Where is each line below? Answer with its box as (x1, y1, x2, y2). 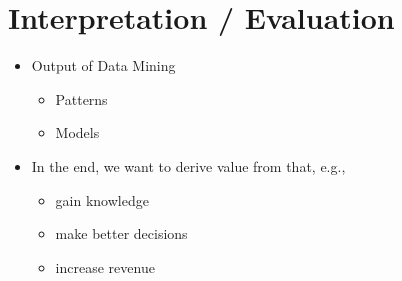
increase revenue (55, 256, 155, 277)
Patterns (55, 88, 108, 109)
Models (55, 122, 100, 143)
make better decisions (55, 223, 188, 244)
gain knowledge (55, 189, 149, 210)
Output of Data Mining (31, 55, 176, 76)
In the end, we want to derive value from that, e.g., (31, 155, 346, 176)
